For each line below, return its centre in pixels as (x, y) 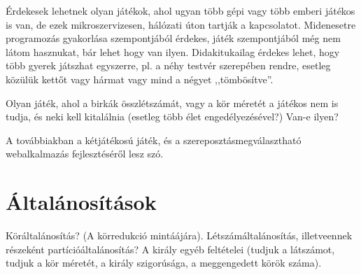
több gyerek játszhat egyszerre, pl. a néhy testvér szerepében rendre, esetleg (168, 65)
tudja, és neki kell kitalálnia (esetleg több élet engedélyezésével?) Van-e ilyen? (172, 117)
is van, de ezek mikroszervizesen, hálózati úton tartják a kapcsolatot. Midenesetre (181, 24)
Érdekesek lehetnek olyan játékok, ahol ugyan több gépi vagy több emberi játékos (180, 10)
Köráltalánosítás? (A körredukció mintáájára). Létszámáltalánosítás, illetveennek (179, 235)
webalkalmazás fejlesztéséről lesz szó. (85, 154)
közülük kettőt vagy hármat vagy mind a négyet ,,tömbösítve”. (140, 79)
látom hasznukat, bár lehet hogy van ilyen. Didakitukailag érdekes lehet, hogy (173, 51)
